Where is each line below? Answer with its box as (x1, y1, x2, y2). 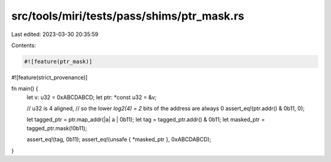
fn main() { (11, 85, 39, 92)
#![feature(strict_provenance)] (11, 73, 88, 81)
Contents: (11, 42, 36, 49)
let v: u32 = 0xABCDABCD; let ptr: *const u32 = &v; (26, 94, 157, 101)
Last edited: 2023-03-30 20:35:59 (11, 31, 99, 38)
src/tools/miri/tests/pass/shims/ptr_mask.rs (11, 9, 245, 23)
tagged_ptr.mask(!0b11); (26, 124, 87, 131)
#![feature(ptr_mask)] (24, 58, 93, 65)
